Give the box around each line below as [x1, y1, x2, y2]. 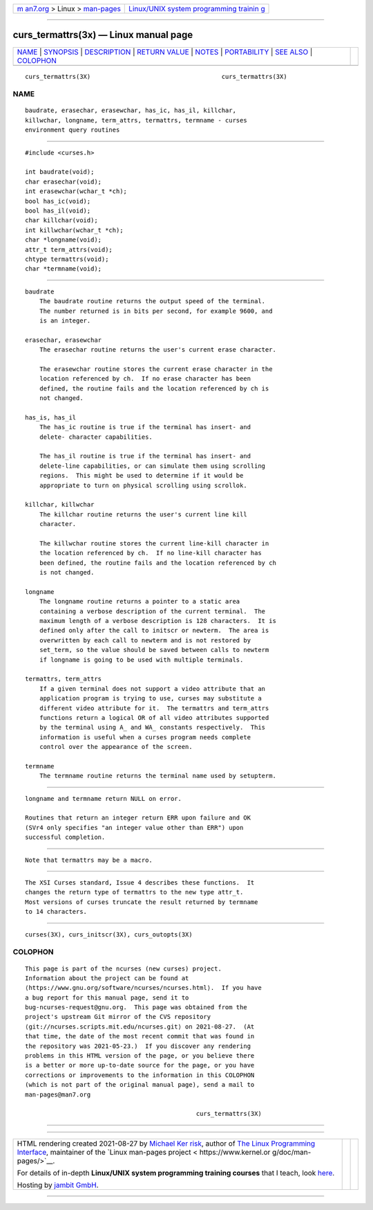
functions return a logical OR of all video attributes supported [39, 714, 269, 721]
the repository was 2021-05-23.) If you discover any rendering [25, 1042, 251, 1050]
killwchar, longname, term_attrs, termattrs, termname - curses [25, 116, 248, 124]
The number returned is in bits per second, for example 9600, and [39, 307, 273, 315]
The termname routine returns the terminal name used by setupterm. [39, 772, 276, 780]
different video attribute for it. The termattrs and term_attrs [39, 704, 269, 712]
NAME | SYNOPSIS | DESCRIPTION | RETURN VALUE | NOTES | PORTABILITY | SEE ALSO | [17, 47, 313, 57]
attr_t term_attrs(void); [25, 246, 113, 253]
